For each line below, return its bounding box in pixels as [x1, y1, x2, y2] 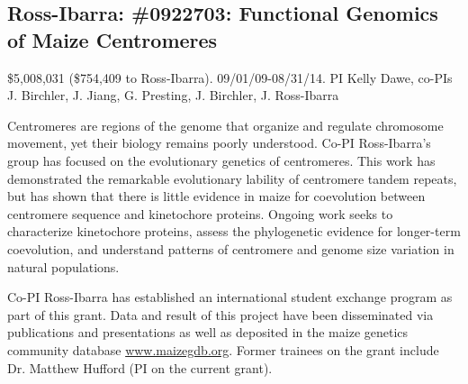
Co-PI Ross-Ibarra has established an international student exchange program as [7, 288, 453, 306]
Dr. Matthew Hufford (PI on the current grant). [7, 358, 273, 377]
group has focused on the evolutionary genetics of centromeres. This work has [7, 151, 436, 169]
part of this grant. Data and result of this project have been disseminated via [7, 305, 434, 324]
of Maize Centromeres [7, 25, 218, 53]
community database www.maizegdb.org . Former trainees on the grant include [7, 340, 439, 359]
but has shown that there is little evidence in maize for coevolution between [7, 187, 426, 206]
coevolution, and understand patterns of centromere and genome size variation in [7, 239, 454, 258]
